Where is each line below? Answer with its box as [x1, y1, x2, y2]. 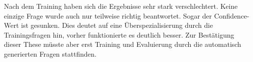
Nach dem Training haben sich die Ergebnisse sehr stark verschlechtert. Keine [4, 1, 238, 11]
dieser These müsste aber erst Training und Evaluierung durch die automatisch [4, 39, 241, 49]
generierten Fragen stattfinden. [4, 48, 97, 59]
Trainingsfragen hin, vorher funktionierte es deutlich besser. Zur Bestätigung [4, 29, 234, 40]
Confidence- [214, 10, 250, 21]
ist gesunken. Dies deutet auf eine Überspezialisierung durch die [21, 20, 213, 30]
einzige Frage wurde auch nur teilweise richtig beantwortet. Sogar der [4, 10, 212, 21]
